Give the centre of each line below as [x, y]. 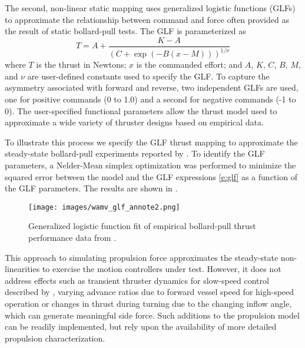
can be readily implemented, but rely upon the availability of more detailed [141, 327]
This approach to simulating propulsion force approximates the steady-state [142, 257]
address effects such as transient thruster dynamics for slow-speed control [137, 280]
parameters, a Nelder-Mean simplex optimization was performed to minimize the [150, 165]
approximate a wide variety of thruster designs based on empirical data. [134, 122]
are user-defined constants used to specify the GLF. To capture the [148, 76]
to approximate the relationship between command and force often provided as [147, 19]
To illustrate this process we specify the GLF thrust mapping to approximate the [151, 142]
